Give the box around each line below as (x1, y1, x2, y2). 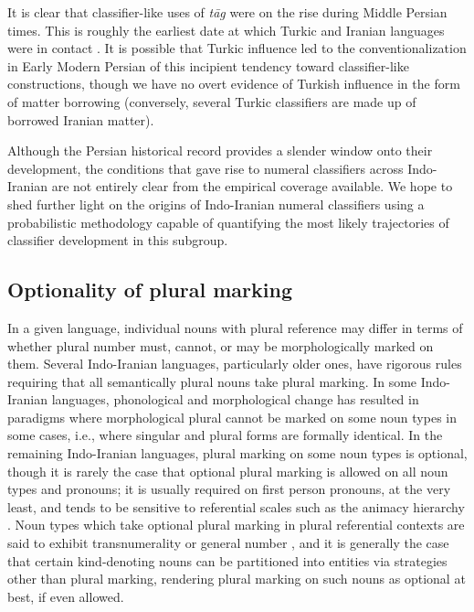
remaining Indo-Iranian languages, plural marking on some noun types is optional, (7, 444, 468, 463)
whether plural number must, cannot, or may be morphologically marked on (7, 336, 434, 355)
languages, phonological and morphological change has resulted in (51, 390, 419, 409)
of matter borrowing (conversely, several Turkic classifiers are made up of (7, 91, 416, 111)
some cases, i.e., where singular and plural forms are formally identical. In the (7, 425, 443, 445)
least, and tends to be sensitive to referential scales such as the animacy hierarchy (7, 497, 465, 516)
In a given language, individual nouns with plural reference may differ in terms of (7, 317, 463, 337)
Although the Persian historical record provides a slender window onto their (7, 141, 433, 160)
